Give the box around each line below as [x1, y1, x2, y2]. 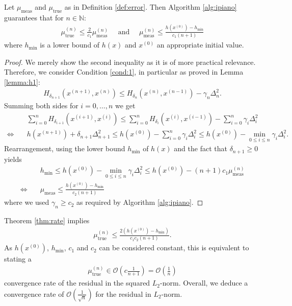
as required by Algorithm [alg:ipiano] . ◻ [76, 197, 203, 207]
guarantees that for [4, 12, 64, 22]
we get [115, 100, 136, 111]
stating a [4, 253, 32, 264]
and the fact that [174, 143, 227, 154]
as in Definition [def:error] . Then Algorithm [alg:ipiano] [64, 2, 237, 12]
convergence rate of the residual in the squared [4, 277, 150, 288]
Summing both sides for [4, 100, 78, 111]
